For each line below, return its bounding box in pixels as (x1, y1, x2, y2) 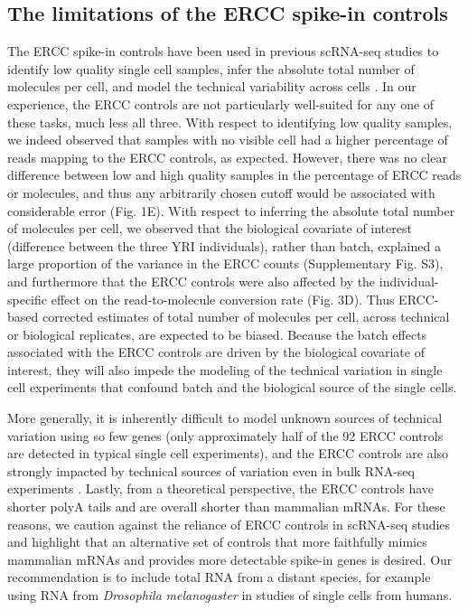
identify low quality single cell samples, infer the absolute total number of (7, 59, 415, 78)
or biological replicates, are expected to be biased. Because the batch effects (7, 324, 427, 343)
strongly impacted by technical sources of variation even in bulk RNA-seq (7, 461, 415, 480)
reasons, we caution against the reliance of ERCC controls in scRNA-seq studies (7, 514, 451, 533)
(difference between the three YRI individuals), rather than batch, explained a (7, 236, 441, 255)
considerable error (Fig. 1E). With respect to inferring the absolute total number (7, 201, 455, 220)
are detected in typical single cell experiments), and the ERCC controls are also (7, 444, 449, 463)
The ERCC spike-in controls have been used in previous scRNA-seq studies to (7, 42, 439, 61)
